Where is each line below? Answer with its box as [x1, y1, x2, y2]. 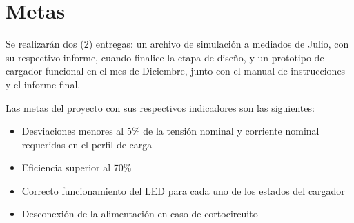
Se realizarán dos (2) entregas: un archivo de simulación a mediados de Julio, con [6, 37, 349, 51]
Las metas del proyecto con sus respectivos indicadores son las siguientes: [6, 100, 315, 115]
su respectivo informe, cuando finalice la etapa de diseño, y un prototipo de [6, 50, 324, 64]
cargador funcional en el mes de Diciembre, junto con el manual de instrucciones [6, 64, 346, 78]
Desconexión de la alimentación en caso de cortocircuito [21, 206, 258, 221]
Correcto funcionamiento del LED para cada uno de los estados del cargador [21, 183, 345, 197]
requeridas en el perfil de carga [21, 137, 153, 151]
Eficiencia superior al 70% [21, 160, 132, 175]
